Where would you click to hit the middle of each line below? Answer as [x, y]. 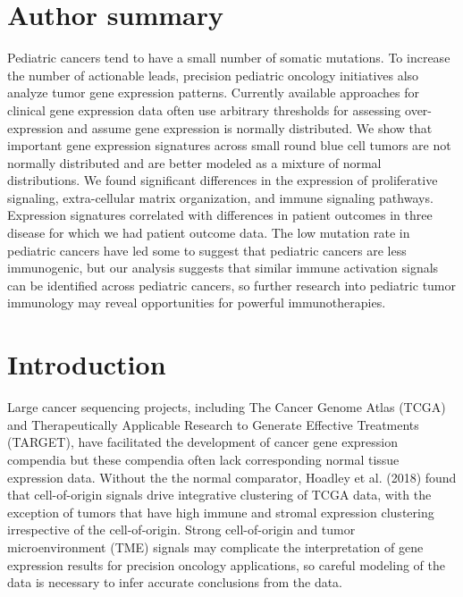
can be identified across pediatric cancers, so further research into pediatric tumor [232, 285]
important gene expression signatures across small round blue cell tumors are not [229, 145]
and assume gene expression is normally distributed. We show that [250, 127]
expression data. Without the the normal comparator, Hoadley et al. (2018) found [232, 477]
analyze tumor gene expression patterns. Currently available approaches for [214, 92]
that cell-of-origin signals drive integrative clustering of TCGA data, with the [219, 495]
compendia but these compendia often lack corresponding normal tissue [203, 459]
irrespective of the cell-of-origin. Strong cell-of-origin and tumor [181, 530]
